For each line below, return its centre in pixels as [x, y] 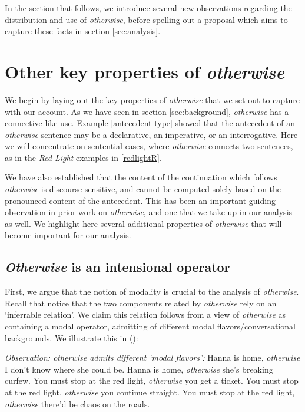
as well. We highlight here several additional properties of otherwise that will [143, 223]
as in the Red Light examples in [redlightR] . [83, 157]
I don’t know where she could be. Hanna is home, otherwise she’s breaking [139, 369]
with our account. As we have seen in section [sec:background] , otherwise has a [147, 111]
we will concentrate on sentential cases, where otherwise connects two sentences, [149, 146]
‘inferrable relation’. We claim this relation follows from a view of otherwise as [145, 314]
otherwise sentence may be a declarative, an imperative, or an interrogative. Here [151, 134]
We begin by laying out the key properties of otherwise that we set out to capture [152, 99]
